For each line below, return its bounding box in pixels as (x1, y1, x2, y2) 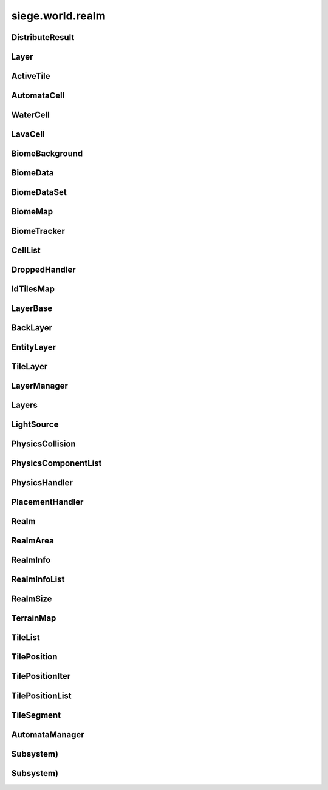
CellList (11, 245, 41, 256)
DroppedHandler (11, 265, 76, 275)
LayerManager (11, 381, 68, 391)
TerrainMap (11, 613, 56, 624)
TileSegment (11, 710, 61, 720)
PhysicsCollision (11, 439, 76, 449)
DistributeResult (11, 32, 75, 43)
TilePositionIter (11, 671, 71, 681)
